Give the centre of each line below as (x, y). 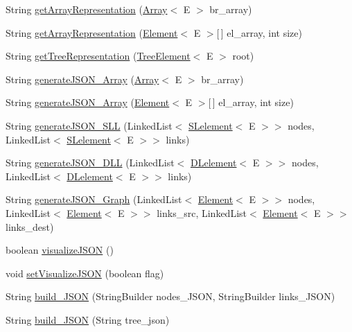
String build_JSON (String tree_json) (88, 319)
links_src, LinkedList (202, 212)
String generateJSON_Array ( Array (82, 79)
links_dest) (30, 226)
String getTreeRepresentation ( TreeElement (98, 56)
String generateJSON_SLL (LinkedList (89, 125)
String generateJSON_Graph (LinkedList (94, 199)
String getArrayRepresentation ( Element (92, 32)
